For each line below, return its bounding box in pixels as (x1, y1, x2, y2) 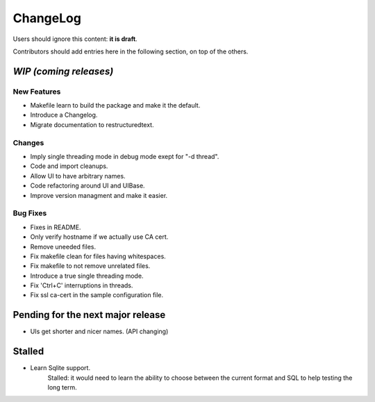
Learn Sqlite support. (30, 364, 90, 372)
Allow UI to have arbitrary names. (30, 171, 126, 180)
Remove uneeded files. (30, 242, 97, 251)
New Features (12, 87, 61, 97)
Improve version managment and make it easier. (30, 191, 168, 199)
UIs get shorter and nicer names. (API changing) (30, 327, 169, 336)
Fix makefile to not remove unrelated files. (30, 262, 151, 270)
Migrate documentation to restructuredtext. (30, 120, 154, 128)
